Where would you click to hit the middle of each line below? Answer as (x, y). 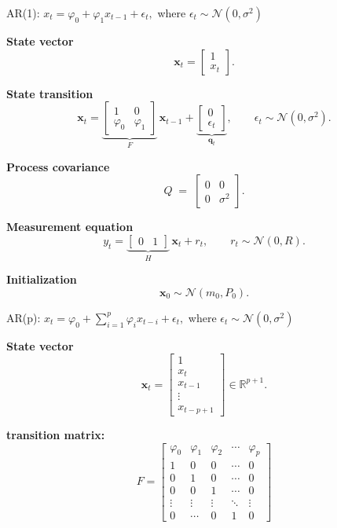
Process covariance (58, 166)
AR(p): (24, 317)
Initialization (42, 279)
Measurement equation (70, 227)
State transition (50, 93)
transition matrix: (56, 434)
